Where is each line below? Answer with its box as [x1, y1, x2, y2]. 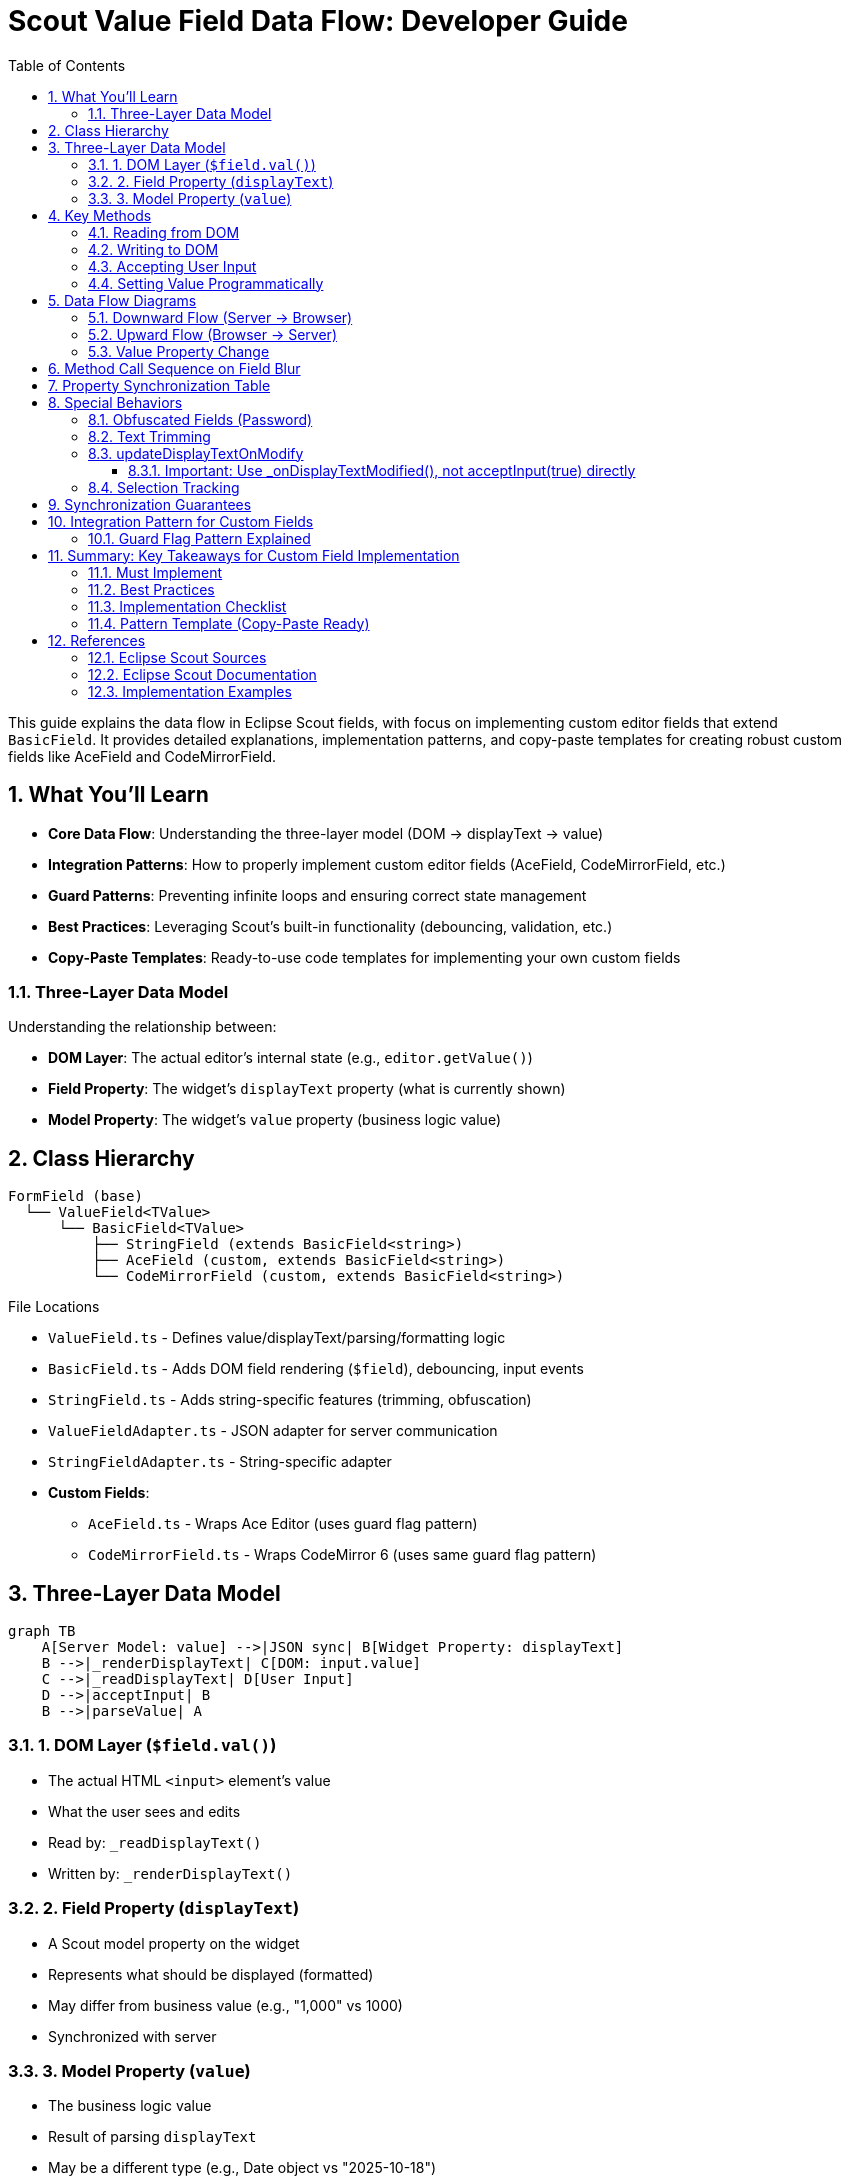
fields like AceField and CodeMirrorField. [8, 747, 277, 765]
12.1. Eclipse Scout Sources [88, 648, 267, 666]
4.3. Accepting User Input [88, 257, 257, 275]
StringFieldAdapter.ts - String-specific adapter [48, 1453, 392, 1471]
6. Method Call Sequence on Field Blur [48, 359, 301, 377]
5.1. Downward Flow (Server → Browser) [88, 308, 353, 326]
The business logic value [48, 2097, 212, 2115]
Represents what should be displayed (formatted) [48, 1965, 374, 1983]
